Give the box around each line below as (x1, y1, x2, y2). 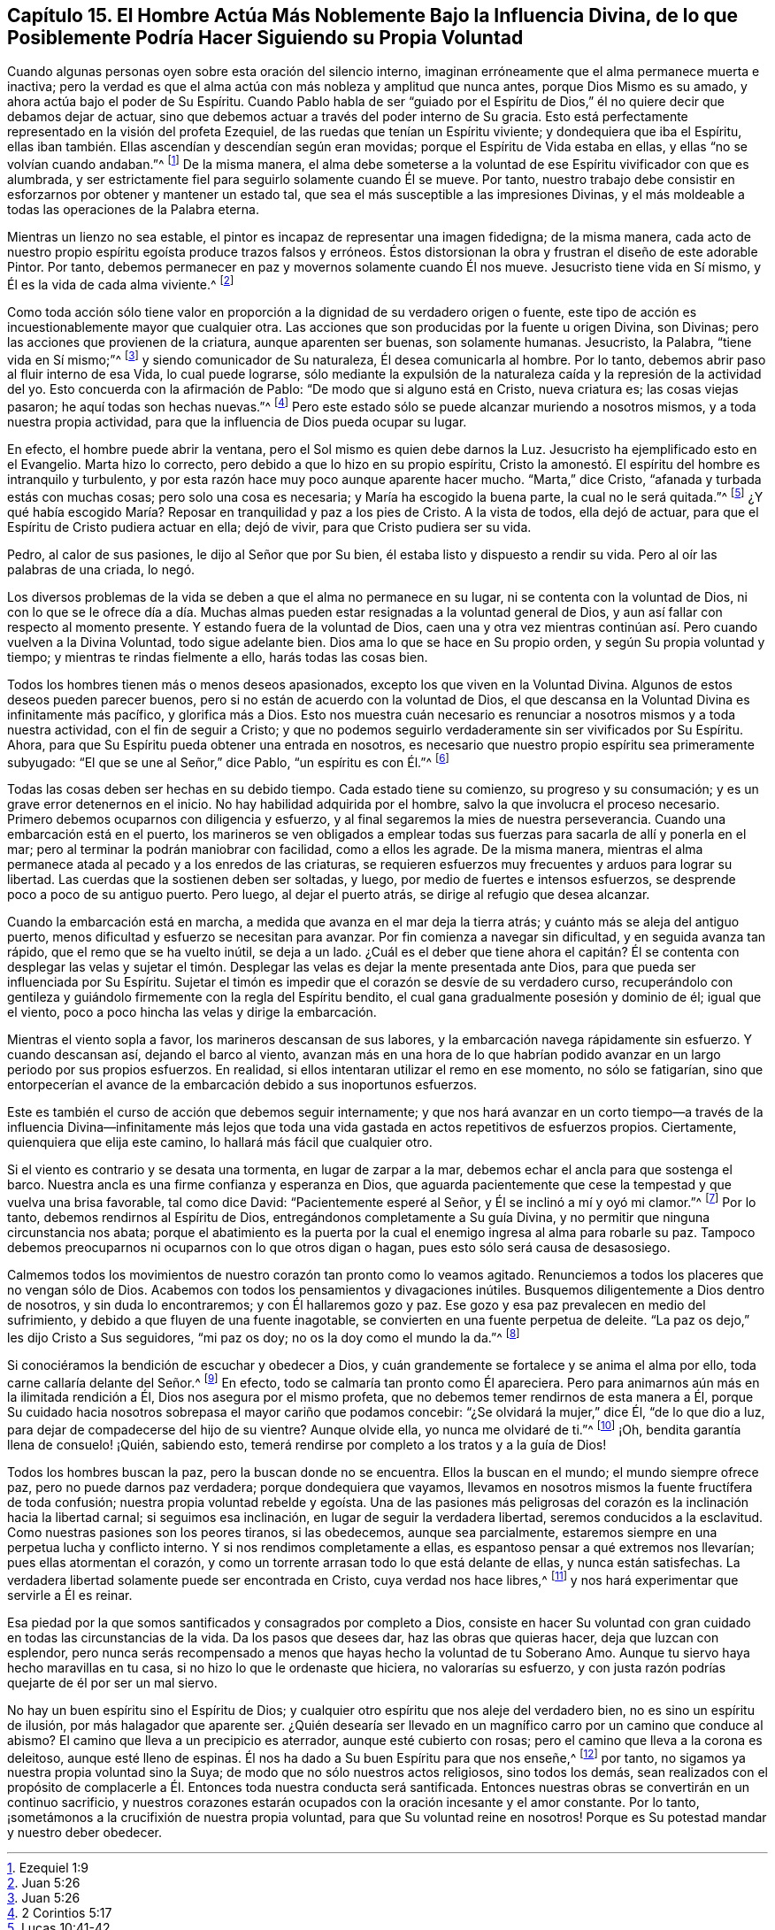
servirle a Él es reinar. (7, 1587, 133, 1603)
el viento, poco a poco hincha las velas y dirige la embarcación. (7, 1004, 377, 1020)
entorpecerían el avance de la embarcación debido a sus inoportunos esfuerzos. (7, 1077, 478, 1093)
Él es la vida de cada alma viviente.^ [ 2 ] (7, 274, 234, 292)
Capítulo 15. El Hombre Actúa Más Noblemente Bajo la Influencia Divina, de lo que (7, 4, 739, 27)
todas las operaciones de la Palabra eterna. (7, 202, 259, 218)
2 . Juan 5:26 (7, 1875, 81, 1891)
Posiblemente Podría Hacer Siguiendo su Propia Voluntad (7, 27, 524, 49)
